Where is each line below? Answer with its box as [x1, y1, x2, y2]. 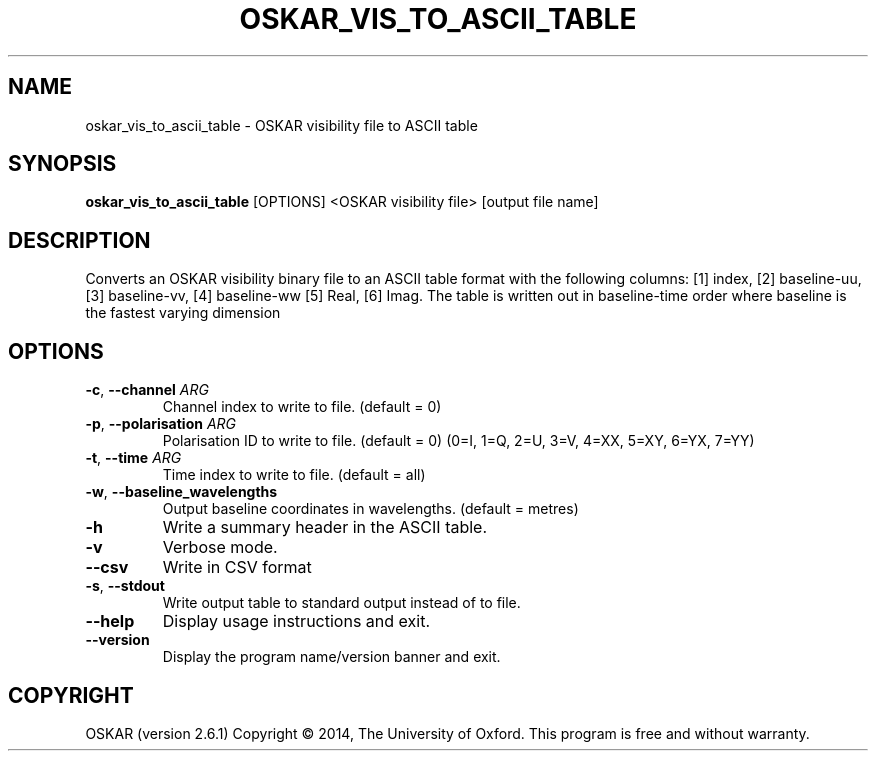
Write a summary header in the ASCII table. [162, 517, 488, 538]
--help [85, 611, 135, 632]
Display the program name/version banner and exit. [162, 648, 501, 666]
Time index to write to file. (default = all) [162, 466, 426, 484]
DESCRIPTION [8, 227, 151, 253]
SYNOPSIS [8, 151, 117, 177]
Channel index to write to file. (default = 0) [162, 398, 442, 416]
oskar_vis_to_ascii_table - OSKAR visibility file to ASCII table [85, 116, 478, 134]
